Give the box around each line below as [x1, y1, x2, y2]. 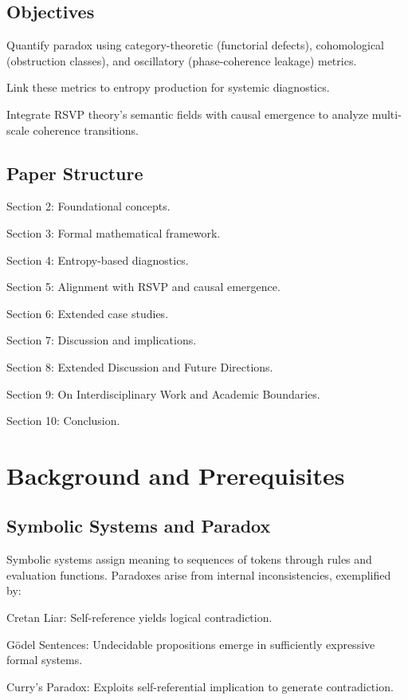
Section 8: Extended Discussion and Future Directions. [6, 358, 273, 375]
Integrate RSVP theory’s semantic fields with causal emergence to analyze [6, 105, 369, 122]
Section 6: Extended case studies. [6, 305, 169, 321]
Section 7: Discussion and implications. [6, 332, 197, 348]
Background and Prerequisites [6, 458, 345, 491]
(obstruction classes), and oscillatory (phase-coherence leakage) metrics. [6, 52, 357, 69]
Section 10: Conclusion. [6, 412, 120, 429]
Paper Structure [6, 160, 143, 185]
